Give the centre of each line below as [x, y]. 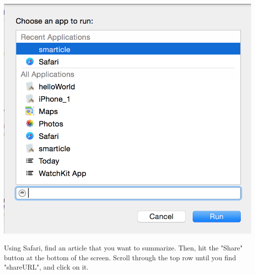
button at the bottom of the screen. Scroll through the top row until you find [120, 257]
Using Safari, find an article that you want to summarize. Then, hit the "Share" [123, 247]
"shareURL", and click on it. [46, 267]
